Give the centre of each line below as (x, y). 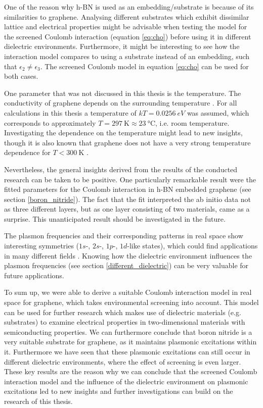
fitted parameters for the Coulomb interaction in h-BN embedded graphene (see (128, 189)
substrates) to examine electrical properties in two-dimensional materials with (125, 322)
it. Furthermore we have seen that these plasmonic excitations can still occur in (127, 351)
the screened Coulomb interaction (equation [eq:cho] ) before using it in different (128, 36)
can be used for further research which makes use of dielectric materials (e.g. (123, 312)
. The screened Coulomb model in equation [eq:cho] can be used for (144, 66)
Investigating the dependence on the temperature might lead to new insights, (123, 133)
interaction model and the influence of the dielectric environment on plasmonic (126, 381)
